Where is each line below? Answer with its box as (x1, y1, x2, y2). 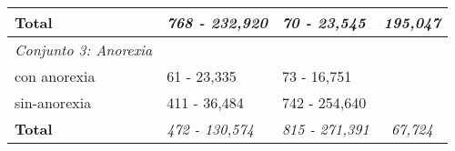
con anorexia (15, 65, 96, 86)
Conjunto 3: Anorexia (15, 39, 153, 60)
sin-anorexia (15, 92, 92, 113)
